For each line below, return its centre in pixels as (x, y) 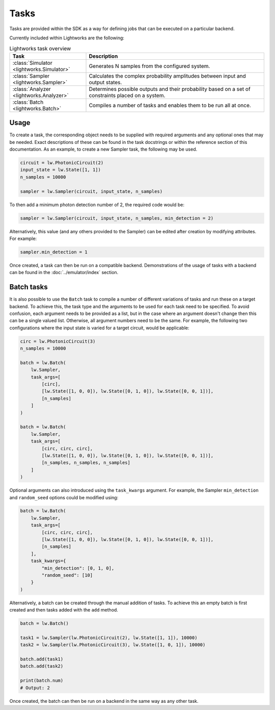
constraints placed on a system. (127, 95)
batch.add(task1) (42, 659)
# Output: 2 (35, 688)
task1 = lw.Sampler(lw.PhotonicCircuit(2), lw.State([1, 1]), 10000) (109, 638)
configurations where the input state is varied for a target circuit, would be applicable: (99, 328)
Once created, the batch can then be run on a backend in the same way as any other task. (104, 701)
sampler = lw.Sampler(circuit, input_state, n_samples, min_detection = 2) (117, 218)
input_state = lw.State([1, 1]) (61, 170)
